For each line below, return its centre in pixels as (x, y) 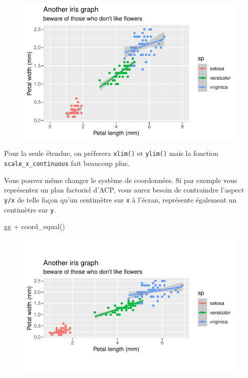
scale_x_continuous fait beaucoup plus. (67, 163)
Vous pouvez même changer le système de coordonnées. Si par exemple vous (121, 180)
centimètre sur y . (30, 209)
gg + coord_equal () (35, 226)
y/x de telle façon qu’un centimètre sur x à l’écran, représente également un (120, 199)
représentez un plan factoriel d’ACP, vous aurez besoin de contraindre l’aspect (124, 190)
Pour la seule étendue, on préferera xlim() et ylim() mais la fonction (111, 153)
